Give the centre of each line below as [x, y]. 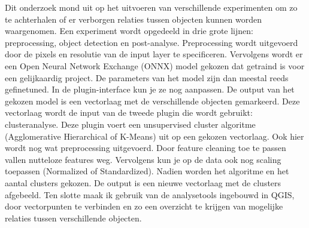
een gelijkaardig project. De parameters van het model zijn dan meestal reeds [147, 77]
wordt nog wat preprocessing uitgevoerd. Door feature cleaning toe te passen [146, 148]
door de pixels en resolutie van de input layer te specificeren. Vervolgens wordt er [154, 54]
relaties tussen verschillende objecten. [73, 218]
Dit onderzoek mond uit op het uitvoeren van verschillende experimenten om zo [151, 7]
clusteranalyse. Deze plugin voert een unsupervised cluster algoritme [130, 124]
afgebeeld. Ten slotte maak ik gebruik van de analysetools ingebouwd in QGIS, [150, 194]
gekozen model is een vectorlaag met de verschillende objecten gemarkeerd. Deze [152, 101]
